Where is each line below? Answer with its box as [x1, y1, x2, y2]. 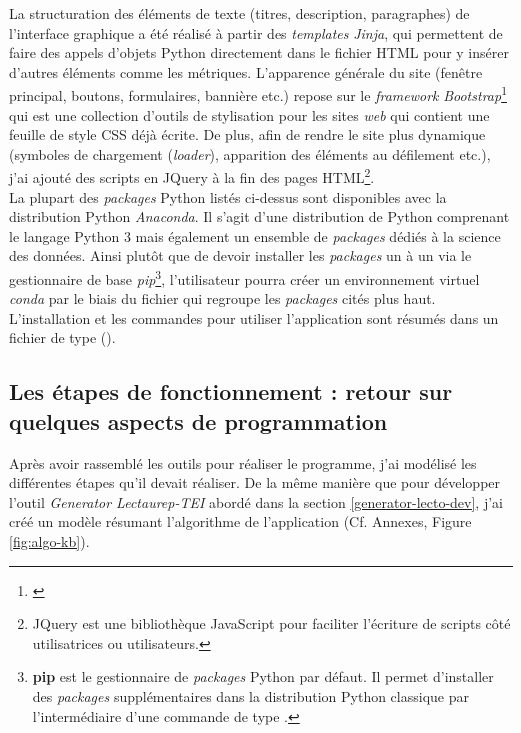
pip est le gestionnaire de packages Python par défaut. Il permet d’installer [32, 666, 494, 687]
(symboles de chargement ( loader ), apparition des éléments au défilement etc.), [9, 143, 491, 164]
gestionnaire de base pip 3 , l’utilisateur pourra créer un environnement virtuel [9, 266, 480, 289]
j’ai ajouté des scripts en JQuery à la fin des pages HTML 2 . [9, 164, 375, 188]
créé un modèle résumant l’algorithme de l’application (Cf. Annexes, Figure [9, 511, 472, 532]
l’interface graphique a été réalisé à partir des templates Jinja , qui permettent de [9, 22, 503, 43]
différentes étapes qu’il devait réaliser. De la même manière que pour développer [9, 472, 501, 493]
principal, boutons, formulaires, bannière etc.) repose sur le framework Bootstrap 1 [9, 82, 507, 106]
